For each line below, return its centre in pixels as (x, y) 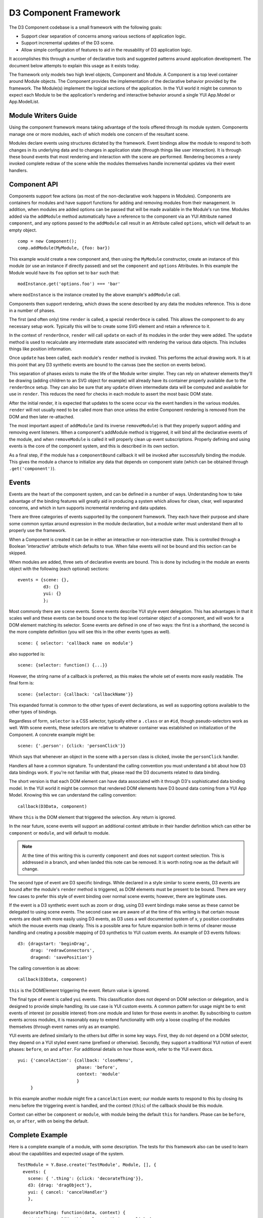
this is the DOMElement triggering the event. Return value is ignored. (79, 990)
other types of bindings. (33, 712)
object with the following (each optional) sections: (59, 569)
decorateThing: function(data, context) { (74, 1212)
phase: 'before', (97, 1067)
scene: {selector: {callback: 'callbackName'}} (75, 694)
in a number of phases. (32, 311)
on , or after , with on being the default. (49, 1121)
